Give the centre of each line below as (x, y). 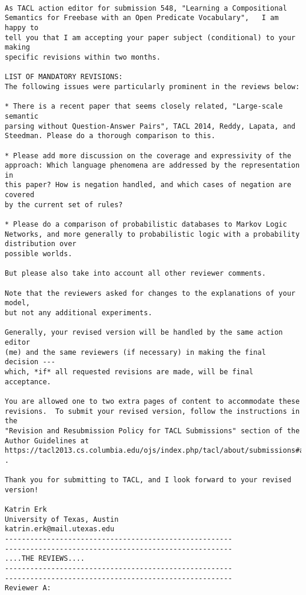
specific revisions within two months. (83, 57)
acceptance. (28, 382)
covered (20, 195)
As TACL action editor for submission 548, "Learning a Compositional (146, 8)
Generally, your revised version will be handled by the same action (144, 333)
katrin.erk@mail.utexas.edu (60, 529)
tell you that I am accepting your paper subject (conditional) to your (150, 37)
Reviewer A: (28, 588)
